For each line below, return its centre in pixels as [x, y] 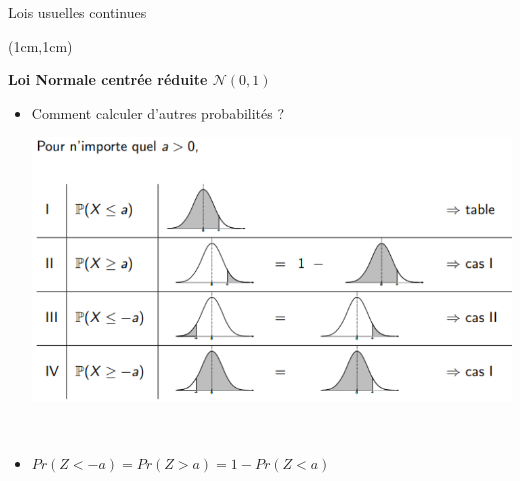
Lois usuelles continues [77, 12]
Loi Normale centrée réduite [108, 79]
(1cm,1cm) [40, 45]
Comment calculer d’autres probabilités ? [158, 112]
